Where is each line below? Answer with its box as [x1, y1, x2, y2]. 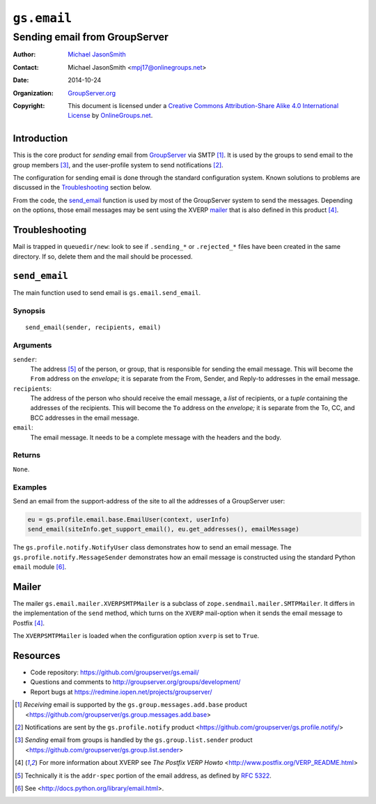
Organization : [13, 89, 54, 97]
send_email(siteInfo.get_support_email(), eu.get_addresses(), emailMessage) [27, 525, 299, 533]
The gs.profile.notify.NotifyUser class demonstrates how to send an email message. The [13, 543, 292, 552]
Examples [13, 482, 47, 492]
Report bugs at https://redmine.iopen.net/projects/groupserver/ [30, 688, 212, 696]
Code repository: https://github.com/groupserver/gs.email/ [30, 668, 199, 676]
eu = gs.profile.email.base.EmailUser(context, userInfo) [27, 515, 230, 523]
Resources [13, 649, 61, 662]
